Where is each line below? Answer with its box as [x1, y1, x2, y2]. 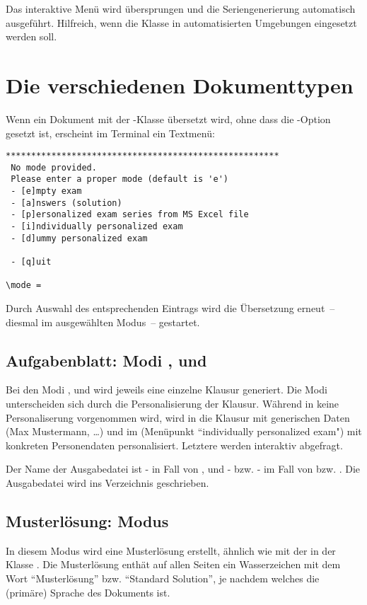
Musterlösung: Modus [6, 509, 169, 531]
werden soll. [6, 29, 57, 44]
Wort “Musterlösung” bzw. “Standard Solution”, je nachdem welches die [6, 570, 320, 585]
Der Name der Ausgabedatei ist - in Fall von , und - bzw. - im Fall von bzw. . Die [6, 461, 361, 476]
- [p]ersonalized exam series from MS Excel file [11, 209, 249, 220]
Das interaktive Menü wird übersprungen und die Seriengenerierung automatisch [6, 1, 356, 16]
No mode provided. [11, 162, 97, 173]
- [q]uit [11, 257, 52, 267]
